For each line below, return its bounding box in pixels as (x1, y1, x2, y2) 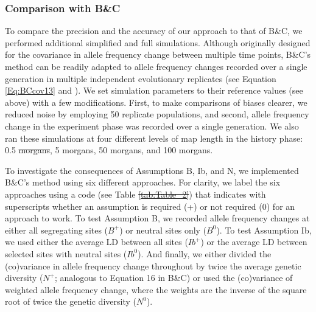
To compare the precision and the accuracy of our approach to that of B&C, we (5, 24, 303, 37)
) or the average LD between (200, 235, 307, 248)
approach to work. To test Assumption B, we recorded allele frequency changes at (5, 212, 310, 224)
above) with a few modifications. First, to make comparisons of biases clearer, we (5, 95, 307, 108)
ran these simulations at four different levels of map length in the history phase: (5, 131, 303, 144)
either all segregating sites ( (5, 223, 108, 236)
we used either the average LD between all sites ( (5, 235, 188, 248)
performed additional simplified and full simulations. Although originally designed (5, 36, 311, 49)
